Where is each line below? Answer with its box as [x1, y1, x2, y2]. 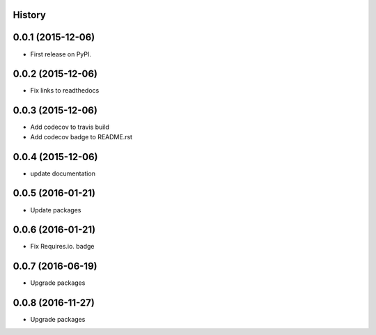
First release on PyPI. [30, 49, 92, 59]
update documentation [30, 169, 95, 178]
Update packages [30, 205, 81, 214]
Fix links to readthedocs [30, 86, 100, 95]
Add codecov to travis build [30, 123, 109, 132]
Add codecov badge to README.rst [30, 132, 132, 141]
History [13, 9, 47, 21]
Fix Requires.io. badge [30, 242, 95, 251]
